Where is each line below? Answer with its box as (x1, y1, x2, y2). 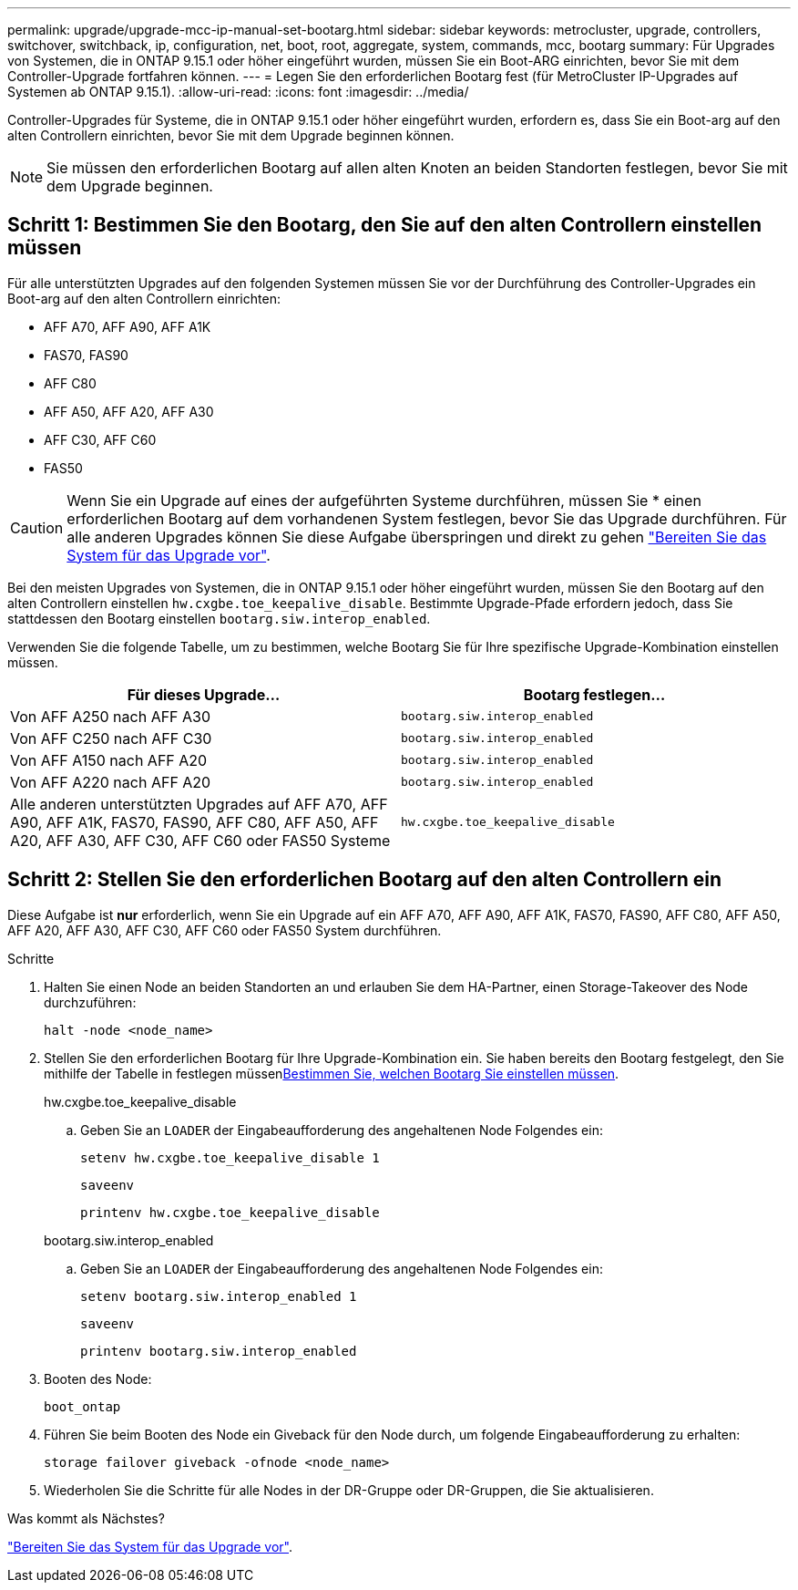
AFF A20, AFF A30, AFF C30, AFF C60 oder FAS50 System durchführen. (7, 922, 442, 938)
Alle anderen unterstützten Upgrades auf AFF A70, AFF (10, 794, 388, 813)
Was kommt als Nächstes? (7, 1510, 165, 1526)
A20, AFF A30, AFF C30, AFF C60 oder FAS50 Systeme (10, 831, 391, 850)
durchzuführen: (44, 994, 137, 1010)
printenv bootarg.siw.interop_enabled (80, 1343, 357, 1358)
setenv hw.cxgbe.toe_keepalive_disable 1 (80, 1150, 380, 1165)
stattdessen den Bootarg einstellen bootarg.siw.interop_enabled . (7, 610, 431, 626)
